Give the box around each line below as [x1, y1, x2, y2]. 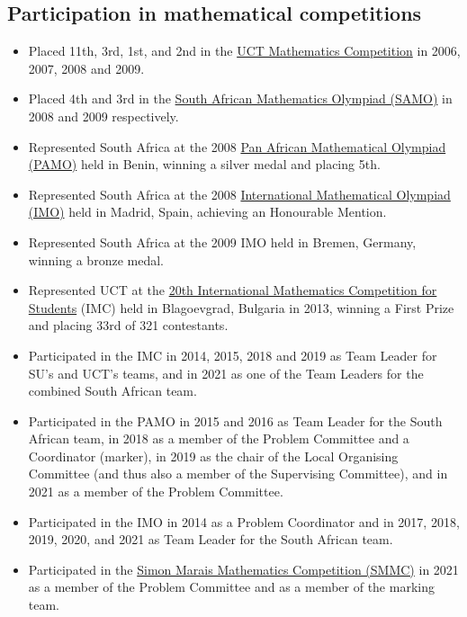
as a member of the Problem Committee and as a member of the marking [28, 577, 435, 596]
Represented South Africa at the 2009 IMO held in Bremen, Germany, [28, 232, 417, 251]
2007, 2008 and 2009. [28, 58, 145, 77]
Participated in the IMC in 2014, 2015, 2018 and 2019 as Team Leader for [28, 345, 437, 364]
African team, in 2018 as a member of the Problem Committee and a [28, 429, 409, 448]
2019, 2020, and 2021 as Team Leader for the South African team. [28, 530, 393, 549]
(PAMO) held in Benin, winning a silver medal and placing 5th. [28, 155, 381, 174]
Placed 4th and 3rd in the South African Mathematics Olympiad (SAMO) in [28, 89, 453, 108]
